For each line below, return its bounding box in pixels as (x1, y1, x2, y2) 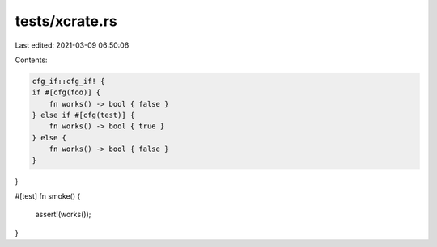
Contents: (15, 55, 48, 65)
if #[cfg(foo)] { (32, 88, 101, 97)
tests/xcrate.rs (15, 12, 117, 30)
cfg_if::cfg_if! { (32, 77, 105, 86)
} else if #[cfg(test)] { (32, 111, 135, 120)
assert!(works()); (35, 210, 91, 220)
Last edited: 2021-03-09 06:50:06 (15, 40, 129, 50)
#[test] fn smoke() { (15, 191, 81, 201)
